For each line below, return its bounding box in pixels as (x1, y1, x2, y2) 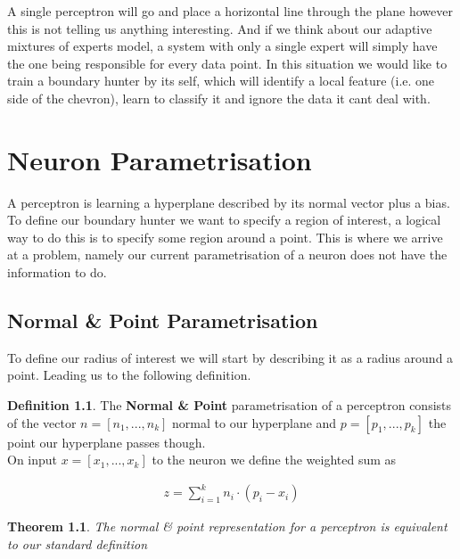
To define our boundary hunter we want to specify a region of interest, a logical (7, 210, 441, 229)
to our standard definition (7, 534, 148, 553)
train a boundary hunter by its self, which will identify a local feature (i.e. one (7, 71, 435, 90)
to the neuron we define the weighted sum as (152, 450, 397, 469)
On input (7, 450, 58, 469)
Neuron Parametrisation (7, 141, 312, 177)
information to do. (7, 263, 107, 282)
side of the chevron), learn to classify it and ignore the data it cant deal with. (7, 88, 431, 107)
